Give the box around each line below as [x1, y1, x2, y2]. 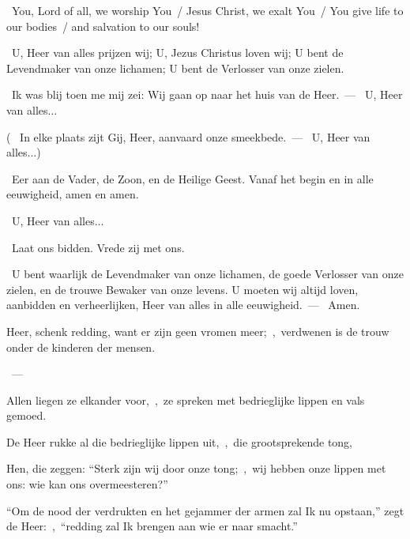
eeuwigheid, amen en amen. [6, 186, 139, 202]
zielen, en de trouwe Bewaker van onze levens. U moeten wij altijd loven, [6, 281, 359, 297]
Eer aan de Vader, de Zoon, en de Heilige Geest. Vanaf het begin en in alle [11, 170, 374, 187]
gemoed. [6, 407, 47, 424]
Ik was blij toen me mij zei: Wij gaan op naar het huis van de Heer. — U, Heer [11, 86, 403, 103]
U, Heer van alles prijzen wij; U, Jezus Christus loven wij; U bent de [11, 44, 344, 61]
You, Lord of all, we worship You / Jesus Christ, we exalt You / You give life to [11, 2, 404, 18]
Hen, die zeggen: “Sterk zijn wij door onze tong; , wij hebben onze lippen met [6, 460, 386, 477]
